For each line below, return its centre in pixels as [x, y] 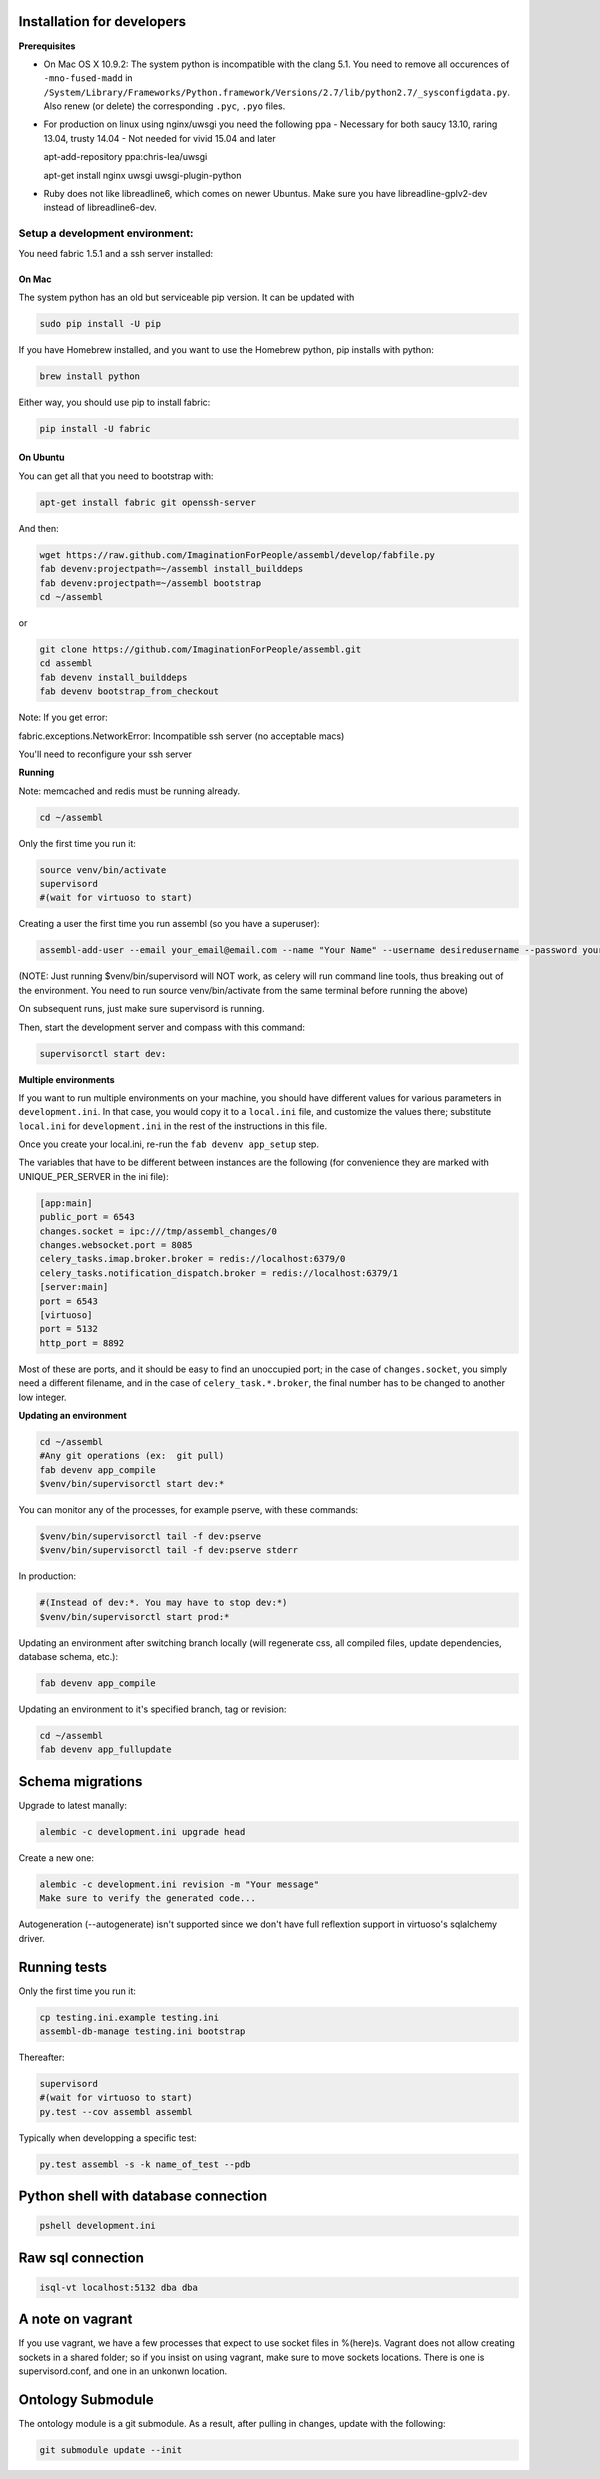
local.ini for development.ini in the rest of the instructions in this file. [173, 1126]
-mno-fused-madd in [88, 78]
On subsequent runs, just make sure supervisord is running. [141, 1009]
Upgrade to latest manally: [72, 1805]
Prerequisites [47, 46]
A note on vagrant [75, 2319]
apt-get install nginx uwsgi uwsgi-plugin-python [142, 175]
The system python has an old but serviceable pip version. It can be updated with [186, 297]
